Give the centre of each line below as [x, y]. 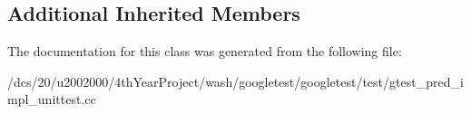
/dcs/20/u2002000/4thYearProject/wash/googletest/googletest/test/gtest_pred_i [235, 81]
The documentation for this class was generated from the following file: [205, 51]
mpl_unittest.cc [52, 99]
